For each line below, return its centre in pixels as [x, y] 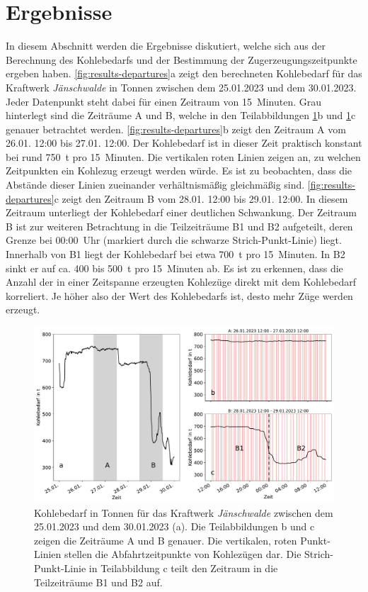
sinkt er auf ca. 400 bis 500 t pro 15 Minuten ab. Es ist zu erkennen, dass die [174, 268]
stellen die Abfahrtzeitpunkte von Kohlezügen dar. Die [183, 554]
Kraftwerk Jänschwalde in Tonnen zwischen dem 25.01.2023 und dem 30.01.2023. [181, 87]
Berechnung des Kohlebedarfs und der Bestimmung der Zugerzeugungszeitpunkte [182, 59]
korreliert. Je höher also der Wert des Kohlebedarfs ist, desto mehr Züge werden [179, 295]
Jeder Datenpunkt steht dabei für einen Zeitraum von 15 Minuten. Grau [164, 101]
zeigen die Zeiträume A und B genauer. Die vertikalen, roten [166, 540]
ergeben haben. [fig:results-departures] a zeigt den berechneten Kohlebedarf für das [184, 73]
